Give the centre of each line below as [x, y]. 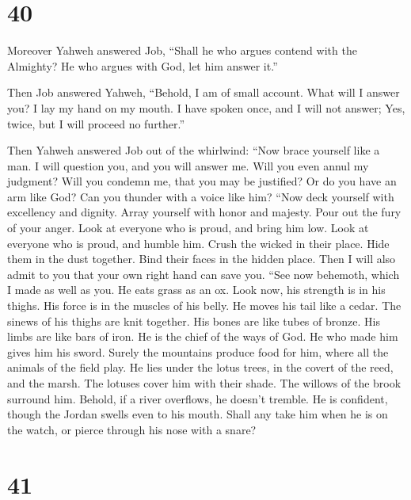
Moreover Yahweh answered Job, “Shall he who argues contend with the [182, 50]
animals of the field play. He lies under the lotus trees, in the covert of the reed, [200, 367]
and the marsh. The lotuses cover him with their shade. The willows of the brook [204, 383]
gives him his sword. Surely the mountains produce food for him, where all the [198, 351]
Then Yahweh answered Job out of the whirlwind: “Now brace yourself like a [194, 150]
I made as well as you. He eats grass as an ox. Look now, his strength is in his [196, 290]
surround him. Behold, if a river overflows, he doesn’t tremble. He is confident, [198, 398]
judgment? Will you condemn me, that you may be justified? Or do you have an [202, 181]
